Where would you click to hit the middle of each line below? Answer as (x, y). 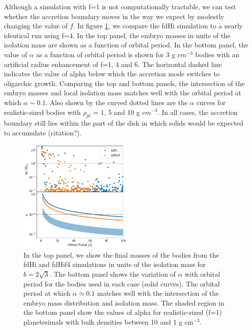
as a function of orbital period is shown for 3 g (105, 54)
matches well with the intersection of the (158, 293)
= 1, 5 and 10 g (116, 112)
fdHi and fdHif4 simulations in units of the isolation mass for (115, 264)
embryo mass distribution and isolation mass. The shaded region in (124, 302)
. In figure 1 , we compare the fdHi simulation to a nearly (158, 26)
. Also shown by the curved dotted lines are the (116, 102)
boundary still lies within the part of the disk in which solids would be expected (124, 123)
